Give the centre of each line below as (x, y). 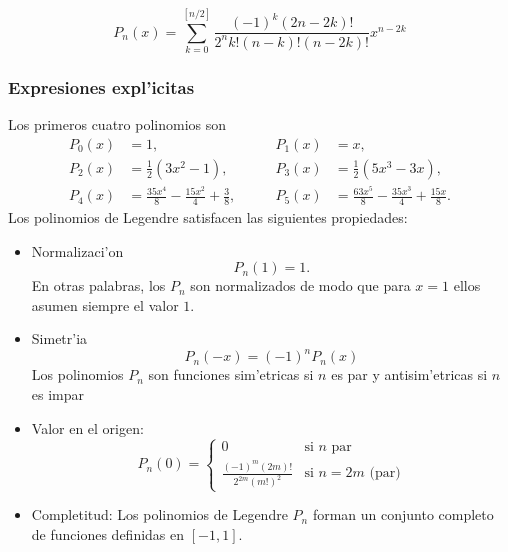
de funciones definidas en (108, 534)
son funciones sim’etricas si (231, 374)
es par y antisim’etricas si (409, 374)
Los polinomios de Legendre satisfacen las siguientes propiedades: (208, 216)
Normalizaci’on (77, 250)
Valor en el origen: (87, 427)
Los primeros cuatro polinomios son (117, 124)
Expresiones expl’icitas (101, 87)
